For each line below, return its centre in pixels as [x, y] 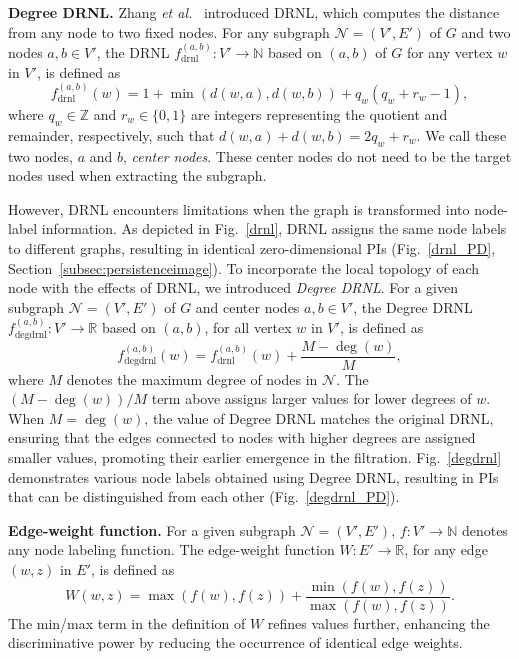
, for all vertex [248, 327]
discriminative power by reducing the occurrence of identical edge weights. [235, 642]
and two [486, 31]
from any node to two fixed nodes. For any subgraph [169, 31]
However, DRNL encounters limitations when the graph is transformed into [239, 208]
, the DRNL [133, 52]
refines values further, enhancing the [378, 622]
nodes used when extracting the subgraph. [137, 175]
